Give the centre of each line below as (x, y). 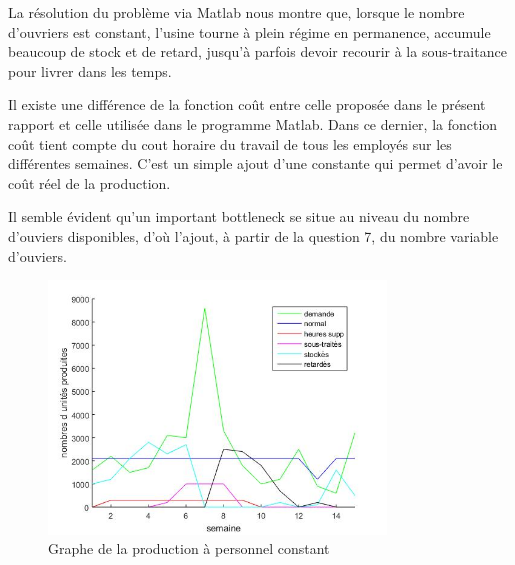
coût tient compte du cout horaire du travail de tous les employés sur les (230, 143)
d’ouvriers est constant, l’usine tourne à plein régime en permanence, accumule (249, 31)
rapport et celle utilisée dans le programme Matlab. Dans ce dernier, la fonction (253, 123)
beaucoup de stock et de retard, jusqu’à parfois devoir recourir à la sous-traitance (257, 51)
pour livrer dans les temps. (90, 70)
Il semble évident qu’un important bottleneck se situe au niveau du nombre (239, 216)
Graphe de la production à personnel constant (189, 548)
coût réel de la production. (89, 182)
